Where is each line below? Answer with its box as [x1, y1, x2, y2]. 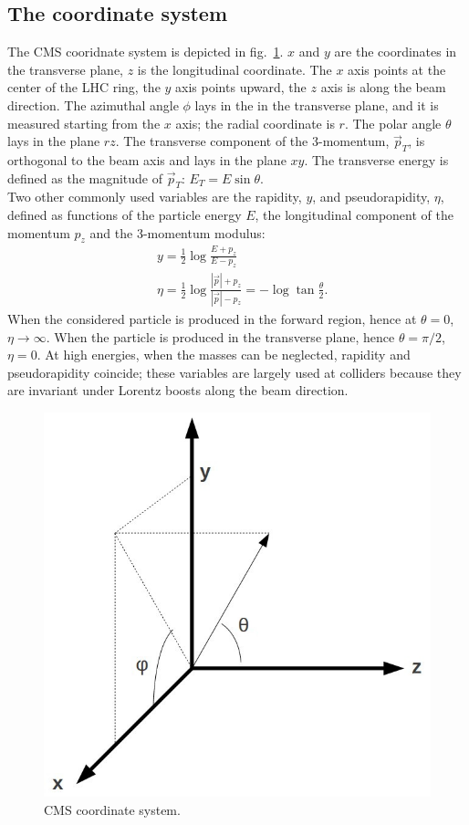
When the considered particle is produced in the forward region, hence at [7, 309, 417, 329]
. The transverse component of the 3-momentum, [115, 131, 390, 151]
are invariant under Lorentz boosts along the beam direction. [7, 381, 349, 400]
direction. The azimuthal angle [7, 95, 179, 114]
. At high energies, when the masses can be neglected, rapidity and [36, 345, 411, 364]
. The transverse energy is [304, 150, 449, 169]
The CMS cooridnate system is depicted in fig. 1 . [7, 42, 284, 61]
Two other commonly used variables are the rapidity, [7, 187, 302, 206]
